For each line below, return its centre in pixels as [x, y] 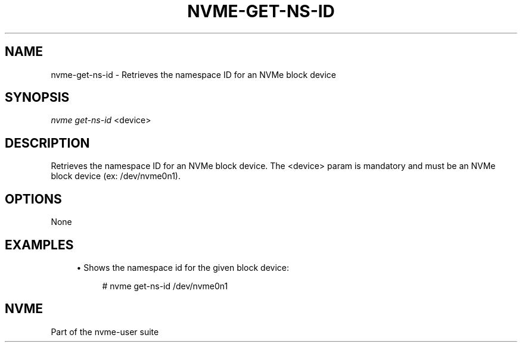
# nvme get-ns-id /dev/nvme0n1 [165, 286]
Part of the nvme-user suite [105, 332]
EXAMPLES [39, 245]
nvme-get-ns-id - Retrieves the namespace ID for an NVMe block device [194, 74]
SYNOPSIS [37, 98]
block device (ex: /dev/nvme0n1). [116, 176]
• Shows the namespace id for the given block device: [183, 267]
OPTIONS [33, 199]
